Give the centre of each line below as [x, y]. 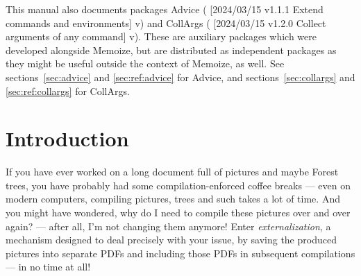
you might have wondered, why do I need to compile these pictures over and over [178, 213]
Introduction [67, 138]
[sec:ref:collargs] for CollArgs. [68, 90]
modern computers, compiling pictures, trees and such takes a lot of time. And [173, 199]
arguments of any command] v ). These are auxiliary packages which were [161, 36]
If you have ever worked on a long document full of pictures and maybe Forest [172, 172]
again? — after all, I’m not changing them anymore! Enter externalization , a [168, 226]
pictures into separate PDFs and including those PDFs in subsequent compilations [180, 253]
